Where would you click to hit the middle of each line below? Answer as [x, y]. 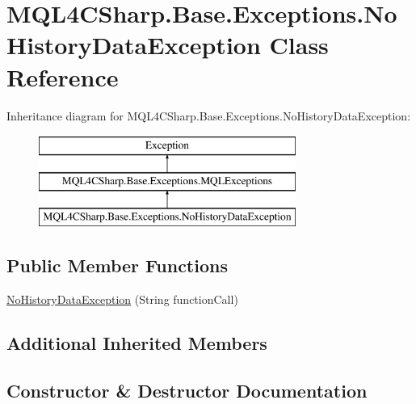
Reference [63, 76]
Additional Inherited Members [137, 343]
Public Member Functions [117, 265]
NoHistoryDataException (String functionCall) [122, 299]
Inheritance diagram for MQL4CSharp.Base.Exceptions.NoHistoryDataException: [209, 115]
